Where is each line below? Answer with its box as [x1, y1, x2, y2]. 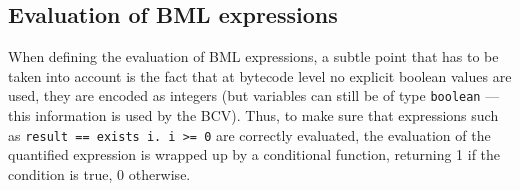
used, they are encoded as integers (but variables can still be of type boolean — [8, 85, 500, 106]
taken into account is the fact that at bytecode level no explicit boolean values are [8, 65, 512, 86]
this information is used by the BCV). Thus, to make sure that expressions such [8, 105, 499, 126]
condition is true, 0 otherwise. [8, 163, 191, 184]
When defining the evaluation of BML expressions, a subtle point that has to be [8, 46, 499, 67]
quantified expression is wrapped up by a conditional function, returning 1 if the [8, 144, 501, 165]
